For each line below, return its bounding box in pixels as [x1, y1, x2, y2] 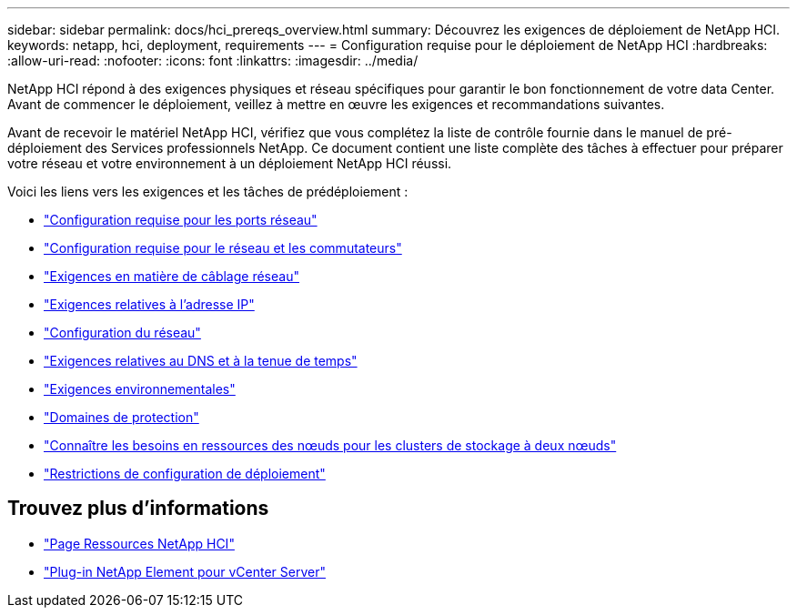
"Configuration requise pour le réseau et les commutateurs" [44, 240, 402, 256]
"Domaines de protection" [44, 409, 199, 425]
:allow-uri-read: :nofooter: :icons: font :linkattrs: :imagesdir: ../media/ [7, 53, 419, 68]
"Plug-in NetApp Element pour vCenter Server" [44, 563, 326, 580]
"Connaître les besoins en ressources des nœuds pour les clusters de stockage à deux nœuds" [44, 438, 617, 453]
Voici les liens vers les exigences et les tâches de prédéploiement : [7, 184, 409, 199]
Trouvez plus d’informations [7, 497, 269, 520]
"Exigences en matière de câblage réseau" [44, 268, 299, 284]
